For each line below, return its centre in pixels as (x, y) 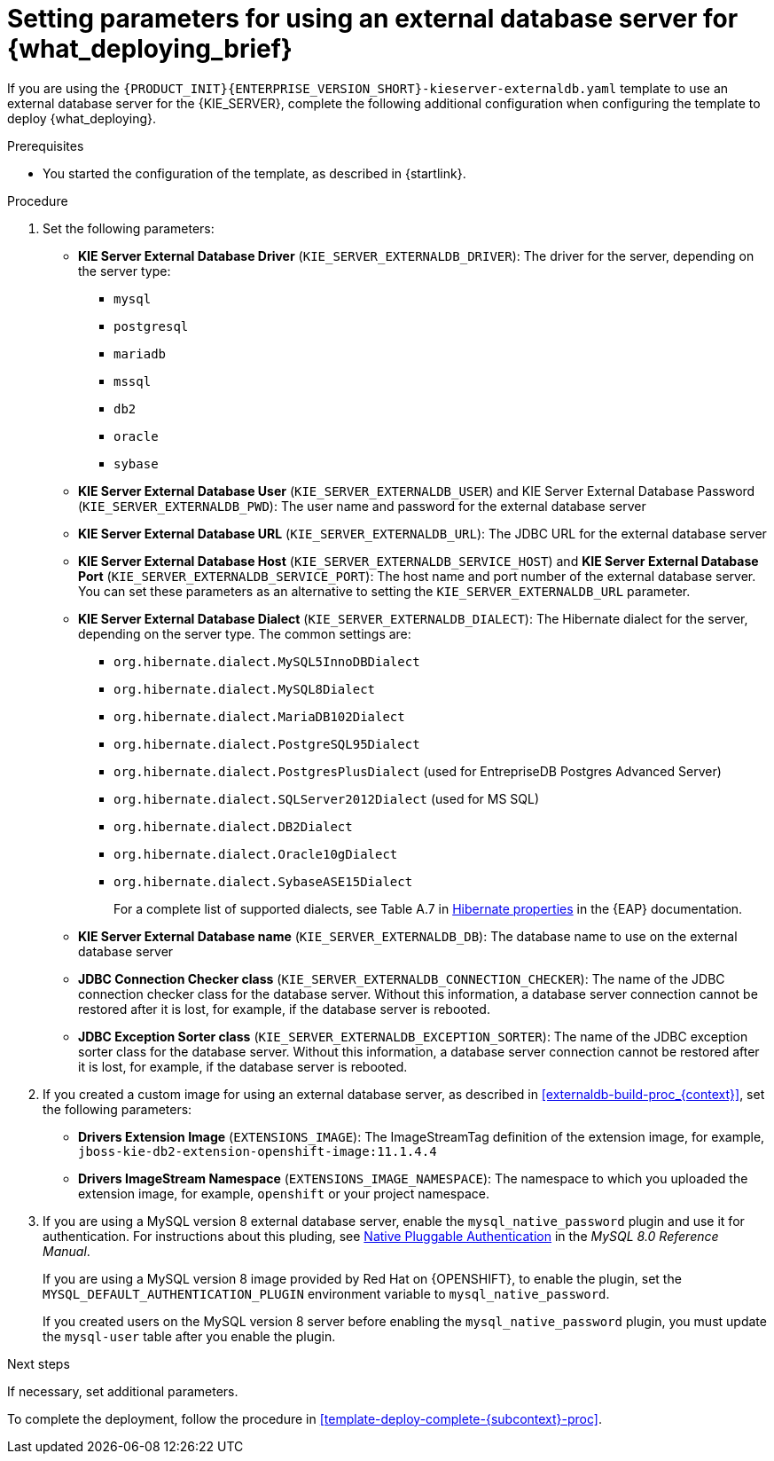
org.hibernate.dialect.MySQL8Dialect (245, 689)
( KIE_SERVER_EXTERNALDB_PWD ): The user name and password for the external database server (362, 506)
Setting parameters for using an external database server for (373, 19)
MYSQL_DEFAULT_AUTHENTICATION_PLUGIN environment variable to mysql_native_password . (326, 1293)
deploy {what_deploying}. (82, 118)
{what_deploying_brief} (150, 49)
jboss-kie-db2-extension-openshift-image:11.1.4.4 (258, 1151)
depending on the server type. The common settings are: (245, 633)
